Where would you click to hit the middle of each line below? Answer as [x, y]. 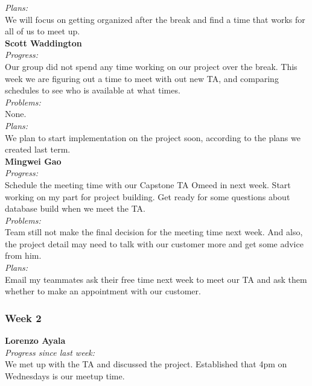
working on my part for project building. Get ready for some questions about [148, 196]
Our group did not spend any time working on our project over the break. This [151, 66]
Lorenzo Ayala [35, 340]
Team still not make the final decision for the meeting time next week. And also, [154, 232]
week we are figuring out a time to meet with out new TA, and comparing [142, 78]
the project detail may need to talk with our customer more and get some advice [154, 243]
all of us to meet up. [43, 31]
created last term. [38, 149]
